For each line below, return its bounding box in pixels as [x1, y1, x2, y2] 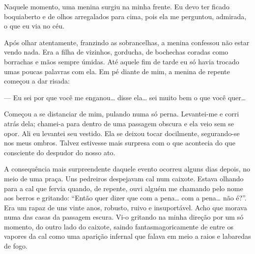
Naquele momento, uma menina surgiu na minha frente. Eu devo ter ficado [4, 1, 229, 11]
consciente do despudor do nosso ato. [4, 147, 115, 157]
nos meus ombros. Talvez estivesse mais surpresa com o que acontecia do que [4, 138, 235, 148]
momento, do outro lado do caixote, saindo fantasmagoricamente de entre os [4, 221, 233, 231]
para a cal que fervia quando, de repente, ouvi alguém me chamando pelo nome [4, 183, 243, 193]
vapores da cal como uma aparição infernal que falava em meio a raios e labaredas [4, 231, 251, 241]
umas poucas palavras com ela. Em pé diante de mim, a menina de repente [4, 66, 230, 76]
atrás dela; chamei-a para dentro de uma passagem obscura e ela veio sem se [4, 118, 234, 128]
